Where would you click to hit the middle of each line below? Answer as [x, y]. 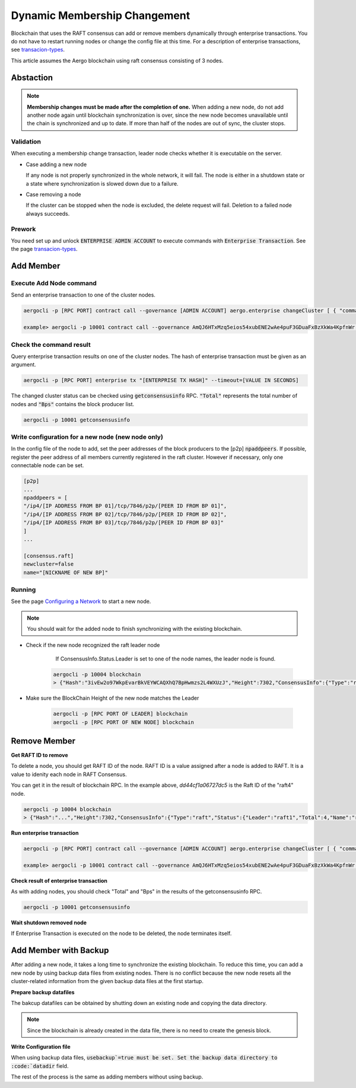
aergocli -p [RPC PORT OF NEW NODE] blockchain [123, 722]
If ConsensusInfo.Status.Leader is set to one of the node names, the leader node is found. [166, 659]
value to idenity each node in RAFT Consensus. [69, 774]
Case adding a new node [56, 164]
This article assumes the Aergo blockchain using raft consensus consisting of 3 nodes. [117, 60]
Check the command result [51, 344]
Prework [23, 229]
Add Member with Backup [60, 951]
